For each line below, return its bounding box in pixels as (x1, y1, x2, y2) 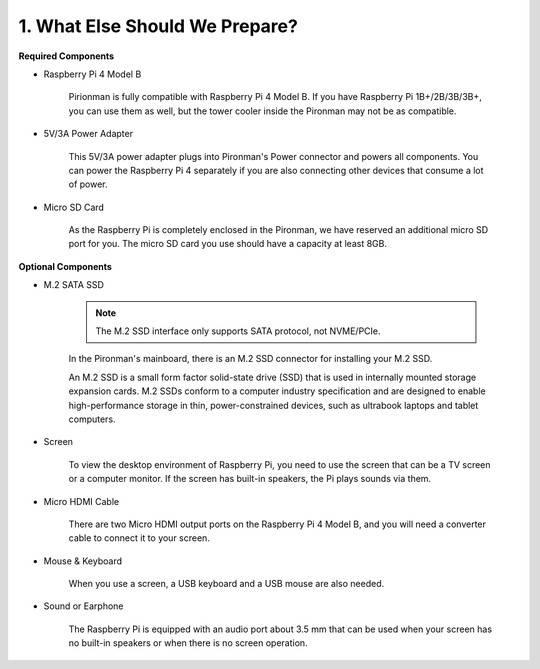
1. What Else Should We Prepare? (18, 15, 299, 37)
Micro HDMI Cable (43, 495, 120, 507)
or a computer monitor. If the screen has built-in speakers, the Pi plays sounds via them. (68, 473, 432, 485)
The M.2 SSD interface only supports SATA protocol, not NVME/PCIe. (95, 325, 381, 337)
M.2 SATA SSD (43, 279, 105, 291)
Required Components (18, 50, 115, 62)
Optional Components (18, 260, 112, 272)
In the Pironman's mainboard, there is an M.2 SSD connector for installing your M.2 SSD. (68, 353, 433, 365)
